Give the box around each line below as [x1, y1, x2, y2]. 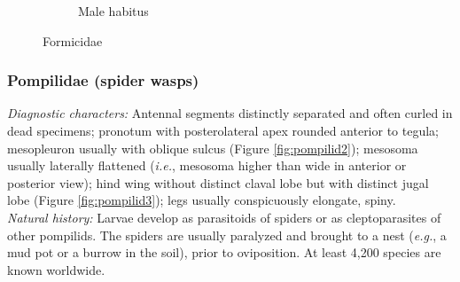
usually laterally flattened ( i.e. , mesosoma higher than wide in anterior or [7, 156, 407, 175]
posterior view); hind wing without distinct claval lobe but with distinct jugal [7, 173, 429, 192]
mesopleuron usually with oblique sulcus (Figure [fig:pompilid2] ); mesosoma [7, 138, 418, 157]
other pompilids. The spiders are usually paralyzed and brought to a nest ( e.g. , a [7, 225, 447, 244]
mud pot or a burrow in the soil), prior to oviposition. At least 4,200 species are [7, 243, 441, 262]
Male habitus [78, 2, 149, 20]
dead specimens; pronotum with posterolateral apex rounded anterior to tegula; [7, 121, 440, 139]
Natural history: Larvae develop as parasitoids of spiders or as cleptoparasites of [7, 208, 441, 226]
